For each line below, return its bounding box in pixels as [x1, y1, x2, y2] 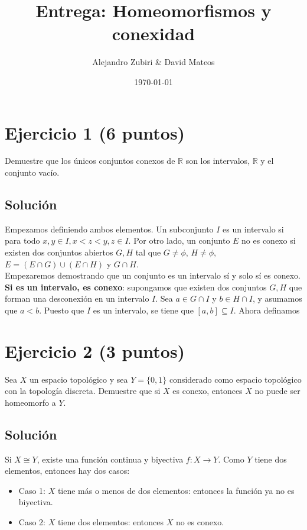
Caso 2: [18, 516, 45, 528]
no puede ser [254, 384, 301, 397]
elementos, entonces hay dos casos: [5, 464, 130, 477]
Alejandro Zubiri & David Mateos [92, 56, 215, 68]
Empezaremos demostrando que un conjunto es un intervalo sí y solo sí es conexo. [5, 269, 301, 282]
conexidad [112, 21, 195, 46]
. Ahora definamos [233, 303, 300, 316]
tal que [135, 246, 161, 258]
